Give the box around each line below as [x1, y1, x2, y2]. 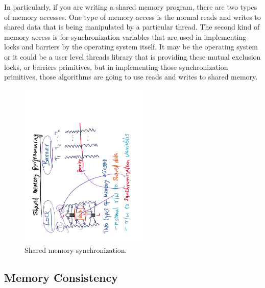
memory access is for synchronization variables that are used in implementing [4, 31, 247, 42]
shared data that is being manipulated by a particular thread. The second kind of [4, 21, 260, 32]
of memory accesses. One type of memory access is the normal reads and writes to [4, 11, 261, 22]
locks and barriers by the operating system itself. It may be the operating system [4, 41, 258, 52]
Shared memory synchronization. [25, 245, 127, 255]
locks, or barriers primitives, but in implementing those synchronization [4, 61, 228, 72]
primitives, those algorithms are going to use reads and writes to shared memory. [4, 71, 258, 82]
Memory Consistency [4, 270, 118, 285]
